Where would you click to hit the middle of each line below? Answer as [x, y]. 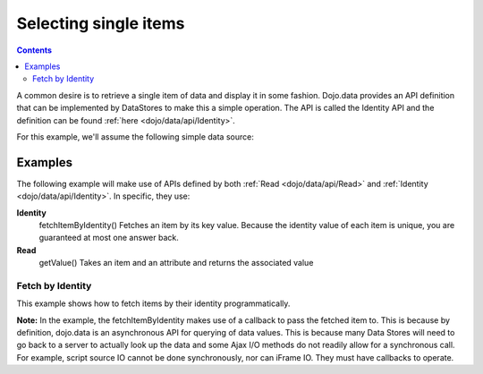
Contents [34, 50]
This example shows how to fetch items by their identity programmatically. [153, 303]
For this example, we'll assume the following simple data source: [135, 136]
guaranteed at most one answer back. [109, 238]
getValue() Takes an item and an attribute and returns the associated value [176, 263]
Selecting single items [101, 23]
